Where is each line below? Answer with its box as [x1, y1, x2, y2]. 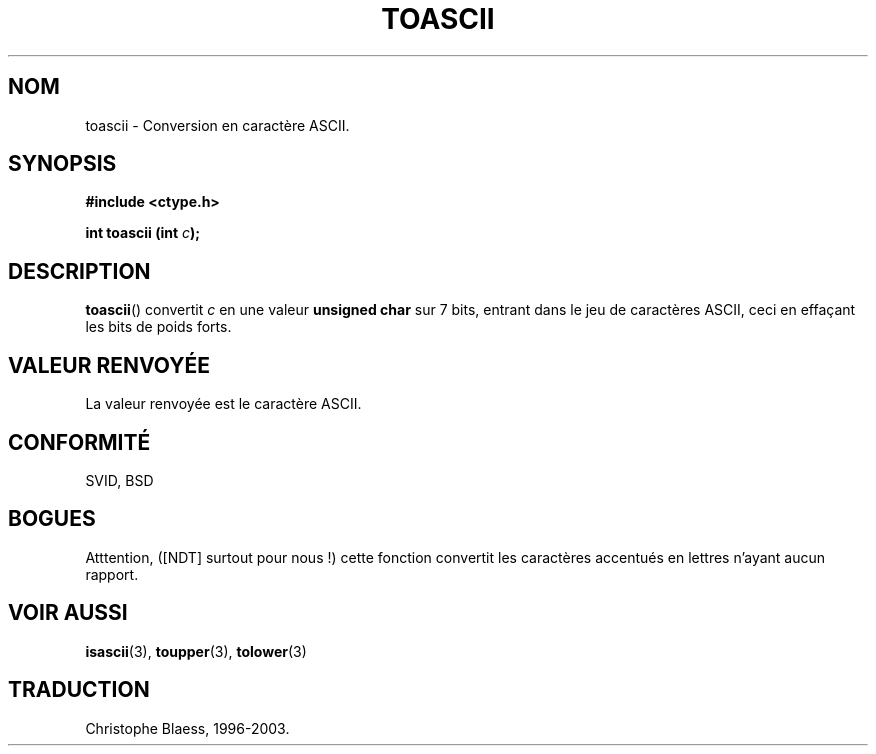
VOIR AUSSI [8, 600, 128, 626]
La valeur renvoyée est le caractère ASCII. [85, 395, 362, 413]
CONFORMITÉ [8, 429, 151, 455]
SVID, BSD [85, 471, 154, 489]
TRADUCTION [8, 677, 150, 703]
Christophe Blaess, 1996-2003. [85, 719, 290, 737]
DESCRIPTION [8, 258, 151, 284]
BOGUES [8, 506, 96, 532]
